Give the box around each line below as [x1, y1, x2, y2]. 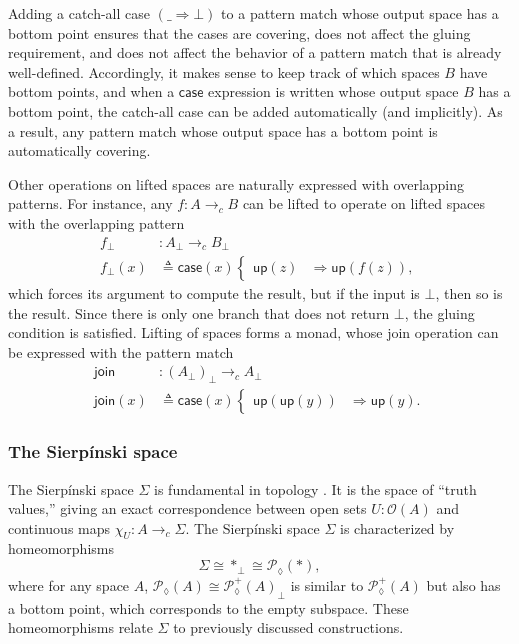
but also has [426, 574, 501, 595]
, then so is [435, 283, 503, 304]
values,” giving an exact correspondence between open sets [8, 498, 367, 519]
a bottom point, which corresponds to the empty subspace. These [8, 597, 409, 618]
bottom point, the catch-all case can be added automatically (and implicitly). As [8, 100, 503, 121]
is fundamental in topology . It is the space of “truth [154, 478, 477, 499]
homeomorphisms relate [8, 617, 153, 638]
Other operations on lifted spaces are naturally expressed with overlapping [8, 173, 465, 194]
